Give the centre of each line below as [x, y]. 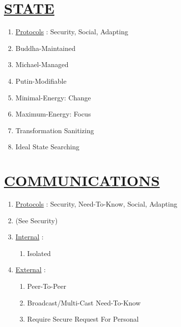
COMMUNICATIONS [82, 180]
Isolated [39, 253]
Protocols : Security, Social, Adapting [72, 32]
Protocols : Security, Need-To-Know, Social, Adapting [96, 204]
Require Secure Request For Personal [83, 319]
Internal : [29, 237]
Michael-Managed [42, 64]
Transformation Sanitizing [55, 130]
